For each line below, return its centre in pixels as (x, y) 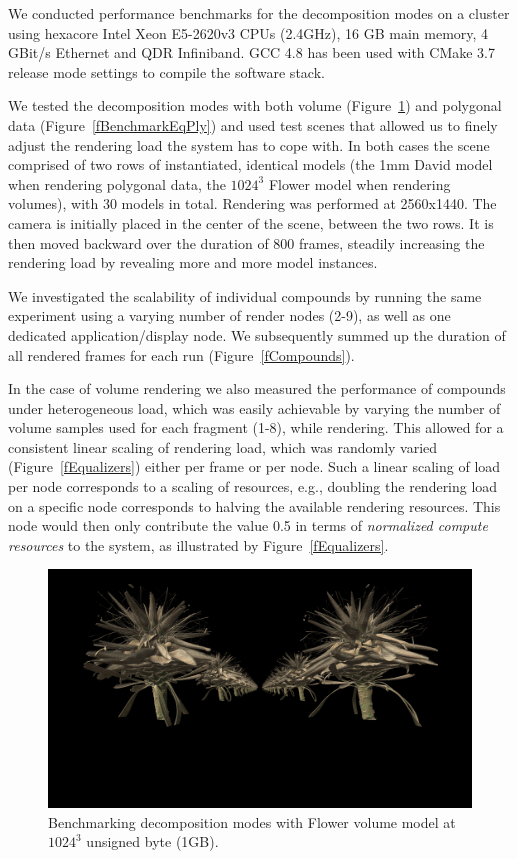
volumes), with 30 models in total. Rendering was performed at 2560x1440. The (252, 203)
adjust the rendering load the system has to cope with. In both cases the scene (249, 144)
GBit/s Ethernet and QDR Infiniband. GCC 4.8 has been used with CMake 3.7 (251, 52)
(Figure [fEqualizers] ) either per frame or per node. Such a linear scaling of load (254, 466)
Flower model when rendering (359, 183)
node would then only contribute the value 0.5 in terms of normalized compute (248, 525)
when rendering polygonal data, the (117, 183)
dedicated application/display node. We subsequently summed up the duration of (257, 334)
